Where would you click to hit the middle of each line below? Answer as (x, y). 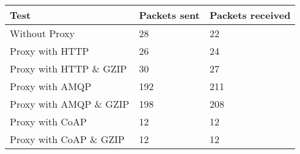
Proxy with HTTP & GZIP (68, 68)
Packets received (250, 15)
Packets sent (169, 15)
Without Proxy (42, 33)
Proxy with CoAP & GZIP (67, 139)
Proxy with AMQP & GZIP (70, 104)
